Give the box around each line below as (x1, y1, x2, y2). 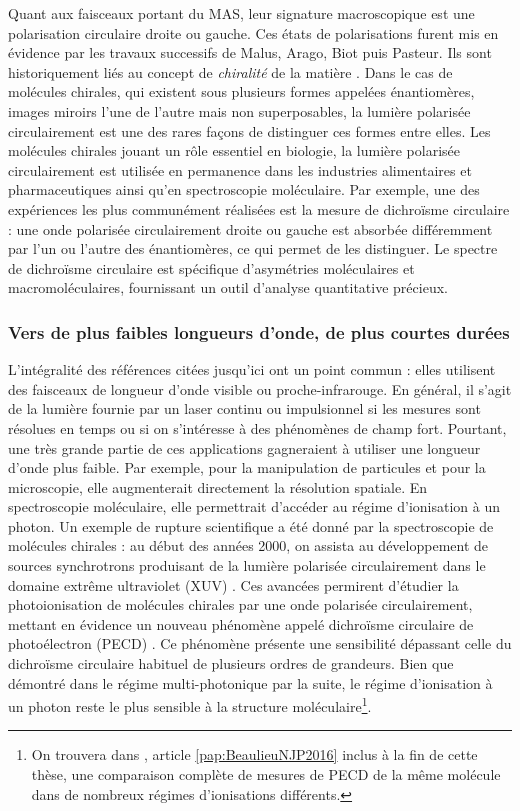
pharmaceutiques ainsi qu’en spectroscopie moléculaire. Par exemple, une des (8, 179, 480, 200)
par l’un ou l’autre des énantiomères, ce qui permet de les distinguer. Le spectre (8, 238, 498, 259)
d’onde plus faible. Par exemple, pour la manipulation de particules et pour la (8, 457, 486, 478)
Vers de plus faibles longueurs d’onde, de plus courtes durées (8, 319, 510, 344)
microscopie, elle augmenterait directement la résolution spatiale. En (8, 476, 428, 497)
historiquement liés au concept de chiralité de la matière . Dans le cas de (8, 61, 453, 82)
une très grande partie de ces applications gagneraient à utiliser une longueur (8, 437, 481, 458)
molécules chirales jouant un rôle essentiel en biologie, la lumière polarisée (8, 140, 461, 161)
